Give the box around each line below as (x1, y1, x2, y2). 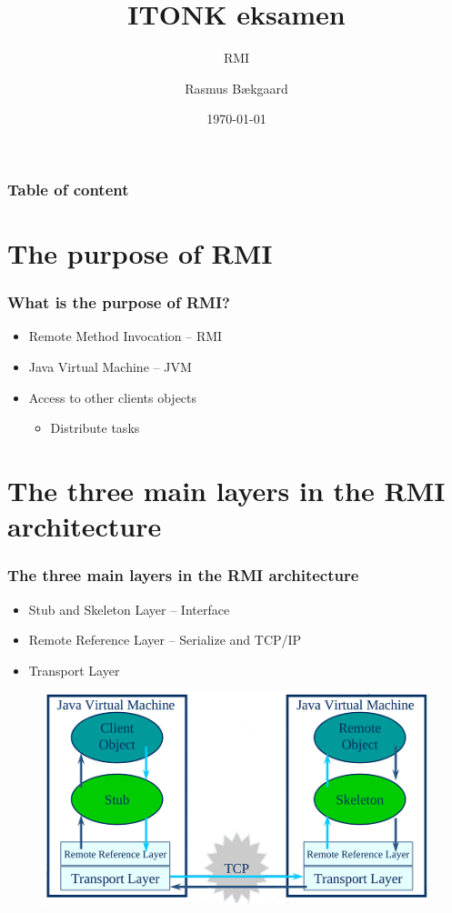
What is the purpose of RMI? (7, 291, 230, 314)
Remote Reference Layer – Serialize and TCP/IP (28, 630, 302, 649)
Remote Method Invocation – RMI (28, 326, 223, 346)
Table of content (7, 177, 129, 200)
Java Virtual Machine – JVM (28, 357, 192, 376)
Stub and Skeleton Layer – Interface (28, 599, 230, 618)
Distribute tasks (50, 418, 140, 437)
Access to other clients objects (28, 387, 197, 406)
